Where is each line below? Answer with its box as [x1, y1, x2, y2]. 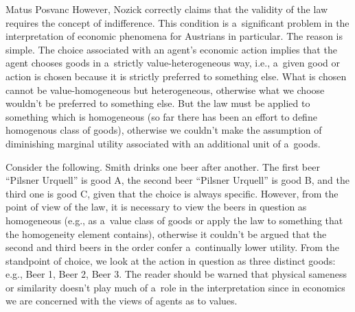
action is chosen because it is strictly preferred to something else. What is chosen [5, 69, 347, 83]
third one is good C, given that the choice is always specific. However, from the [5, 186, 339, 200]
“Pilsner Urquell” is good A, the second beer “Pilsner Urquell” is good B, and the [5, 173, 350, 187]
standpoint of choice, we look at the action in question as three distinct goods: [5, 253, 336, 267]
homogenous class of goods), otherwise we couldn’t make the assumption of [5, 123, 322, 137]
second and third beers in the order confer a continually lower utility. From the [5, 240, 339, 254]
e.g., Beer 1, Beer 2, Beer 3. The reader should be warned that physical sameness [5, 267, 347, 281]
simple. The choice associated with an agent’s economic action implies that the [5, 42, 337, 56]
